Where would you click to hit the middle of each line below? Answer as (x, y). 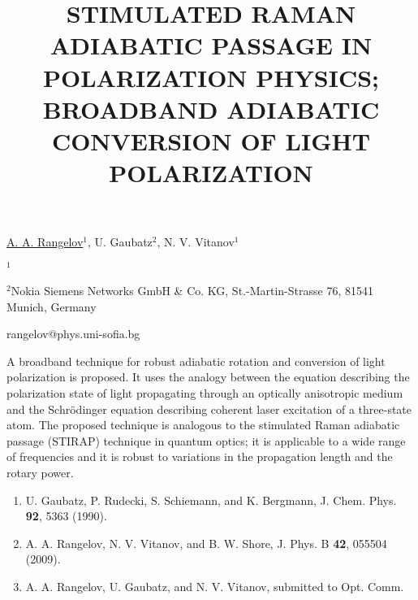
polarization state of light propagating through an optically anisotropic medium (205, 392)
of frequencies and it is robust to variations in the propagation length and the (200, 457)
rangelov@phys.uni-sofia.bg (73, 334)
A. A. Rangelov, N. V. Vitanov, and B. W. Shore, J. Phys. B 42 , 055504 (206, 543)
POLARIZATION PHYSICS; (211, 77)
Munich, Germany (52, 306)
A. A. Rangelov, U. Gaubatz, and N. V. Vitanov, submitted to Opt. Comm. (215, 586)
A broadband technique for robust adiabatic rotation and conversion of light (196, 361)
